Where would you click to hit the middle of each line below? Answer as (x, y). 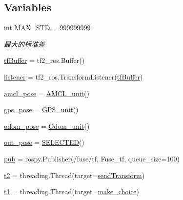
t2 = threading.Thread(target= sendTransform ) (74, 175)
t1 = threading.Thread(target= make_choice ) (72, 191)
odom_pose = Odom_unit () (47, 126)
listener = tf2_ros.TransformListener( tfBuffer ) (73, 76)
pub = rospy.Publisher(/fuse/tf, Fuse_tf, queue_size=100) (92, 158)
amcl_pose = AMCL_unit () (47, 93)
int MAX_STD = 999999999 (47, 28)
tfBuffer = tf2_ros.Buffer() (44, 60)
